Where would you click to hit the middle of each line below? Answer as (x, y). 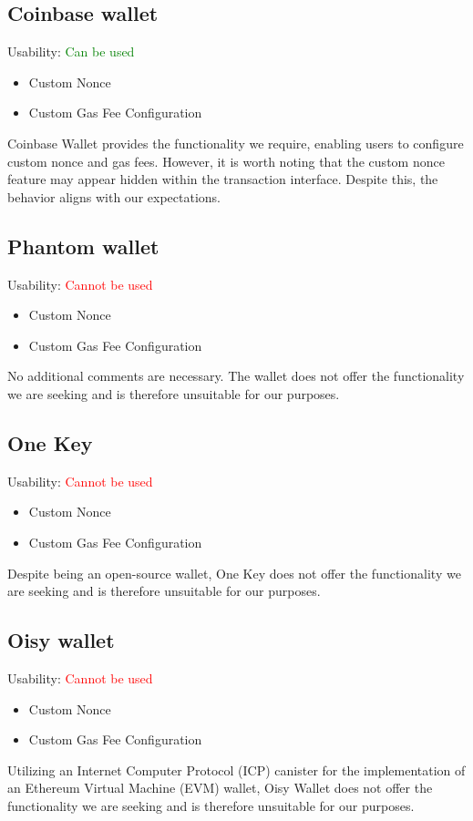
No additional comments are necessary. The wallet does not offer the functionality (236, 376)
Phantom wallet (83, 246)
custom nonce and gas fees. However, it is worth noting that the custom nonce (226, 161)
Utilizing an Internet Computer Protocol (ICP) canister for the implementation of (236, 770)
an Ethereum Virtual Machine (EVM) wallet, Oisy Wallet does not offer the (220, 788)
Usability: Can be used (71, 51)
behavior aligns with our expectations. (114, 196)
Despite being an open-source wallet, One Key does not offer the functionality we (234, 573)
